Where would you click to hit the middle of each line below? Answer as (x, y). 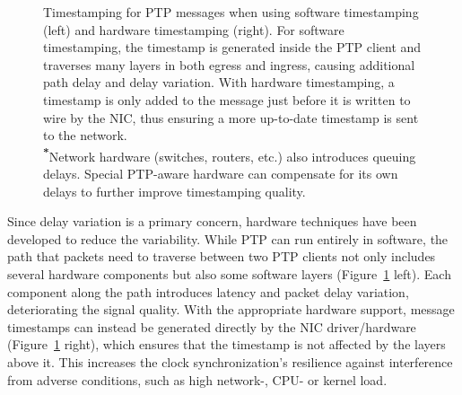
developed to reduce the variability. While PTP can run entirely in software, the (228, 238)
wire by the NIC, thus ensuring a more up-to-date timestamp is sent (231, 117)
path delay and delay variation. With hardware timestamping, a (219, 82)
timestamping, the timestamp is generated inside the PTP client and (232, 47)
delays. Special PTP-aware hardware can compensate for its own (221, 173)
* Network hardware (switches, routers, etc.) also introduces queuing (230, 154)
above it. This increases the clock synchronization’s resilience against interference (230, 361)
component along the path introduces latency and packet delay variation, (208, 291)
